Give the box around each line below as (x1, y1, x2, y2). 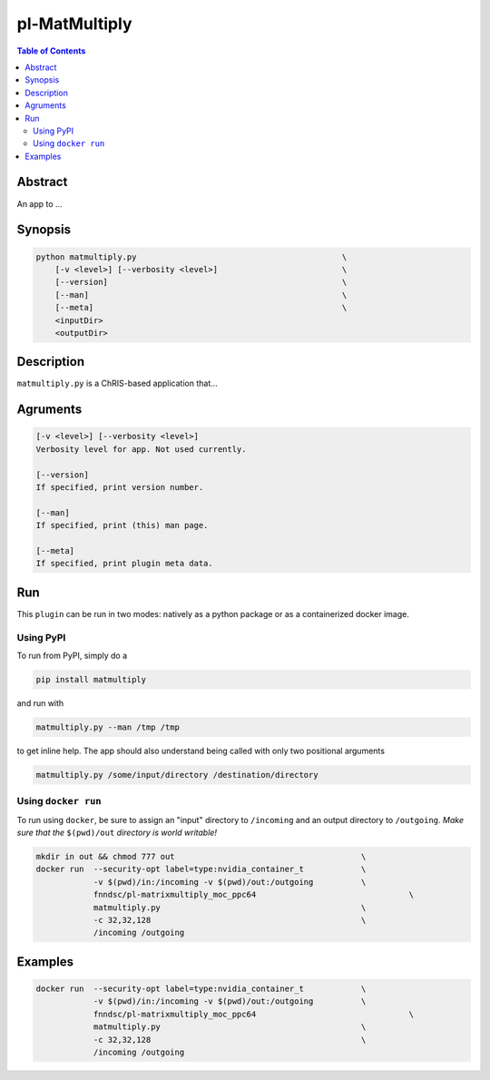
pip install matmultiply (35, 674, 147, 684)
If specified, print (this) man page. (35, 520, 209, 531)
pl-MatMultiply (16, 14, 132, 34)
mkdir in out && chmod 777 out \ (35, 851, 367, 861)
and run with (16, 697, 64, 708)
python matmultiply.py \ (35, 251, 348, 262)
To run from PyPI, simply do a (16, 650, 128, 661)
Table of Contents (16, 45, 86, 56)
